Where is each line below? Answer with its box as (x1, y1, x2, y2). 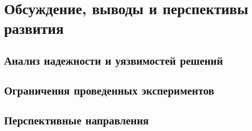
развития (4, 18, 64, 38)
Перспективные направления (4, 112, 149, 127)
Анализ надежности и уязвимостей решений (4, 52, 223, 68)
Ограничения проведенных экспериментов (4, 82, 214, 98)
